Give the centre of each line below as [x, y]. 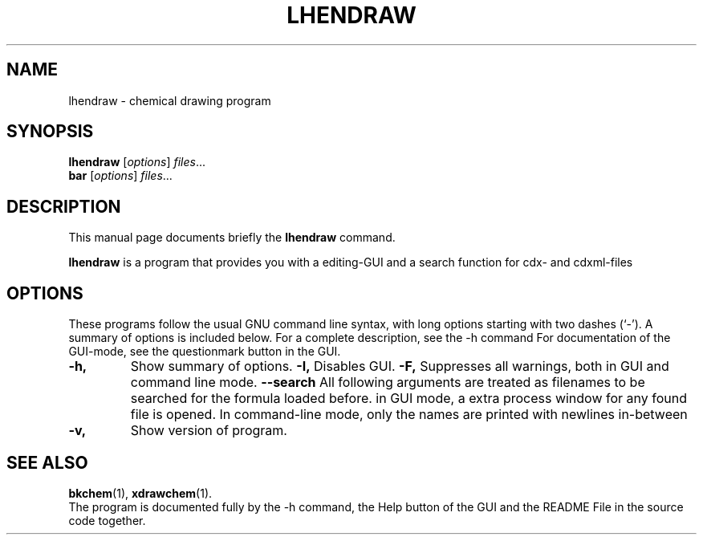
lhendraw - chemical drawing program [170, 100]
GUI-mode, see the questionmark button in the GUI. [205, 352]
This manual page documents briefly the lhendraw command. [232, 238]
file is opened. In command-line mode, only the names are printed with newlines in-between [409, 415]
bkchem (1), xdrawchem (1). [140, 493]
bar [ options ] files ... [120, 176]
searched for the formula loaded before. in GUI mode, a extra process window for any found [409, 399]
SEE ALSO [47, 462]
